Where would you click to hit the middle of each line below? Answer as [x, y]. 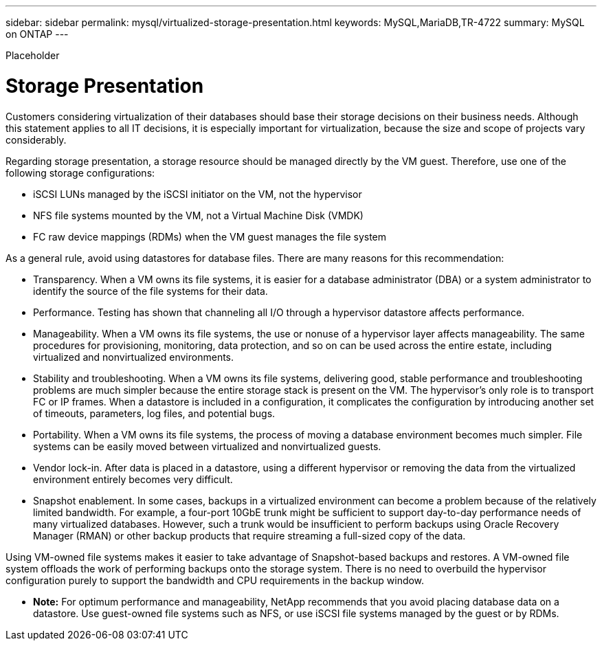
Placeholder [33, 55]
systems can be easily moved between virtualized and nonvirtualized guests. [207, 446]
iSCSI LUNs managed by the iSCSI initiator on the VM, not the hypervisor [198, 194]
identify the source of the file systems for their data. [150, 291]
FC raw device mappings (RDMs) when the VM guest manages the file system [210, 236]
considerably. [36, 140]
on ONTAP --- [37, 34]
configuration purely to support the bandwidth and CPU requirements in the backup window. [215, 580]
